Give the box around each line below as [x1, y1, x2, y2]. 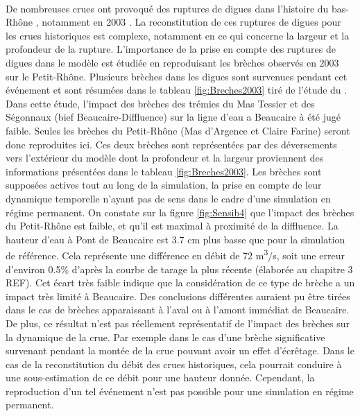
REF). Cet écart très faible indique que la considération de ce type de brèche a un [6, 275, 355, 290]
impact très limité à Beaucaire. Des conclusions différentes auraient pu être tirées [6, 288, 350, 303]
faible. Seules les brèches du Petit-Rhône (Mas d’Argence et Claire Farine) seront [6, 123, 350, 137]
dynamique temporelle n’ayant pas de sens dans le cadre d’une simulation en [6, 191, 331, 205]
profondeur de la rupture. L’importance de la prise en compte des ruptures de [6, 42, 336, 56]
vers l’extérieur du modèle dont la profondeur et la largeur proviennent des [6, 150, 324, 165]
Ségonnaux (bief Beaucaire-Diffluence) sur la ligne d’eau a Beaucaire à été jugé [6, 110, 341, 124]
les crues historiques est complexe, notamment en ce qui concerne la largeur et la [6, 28, 350, 42]
